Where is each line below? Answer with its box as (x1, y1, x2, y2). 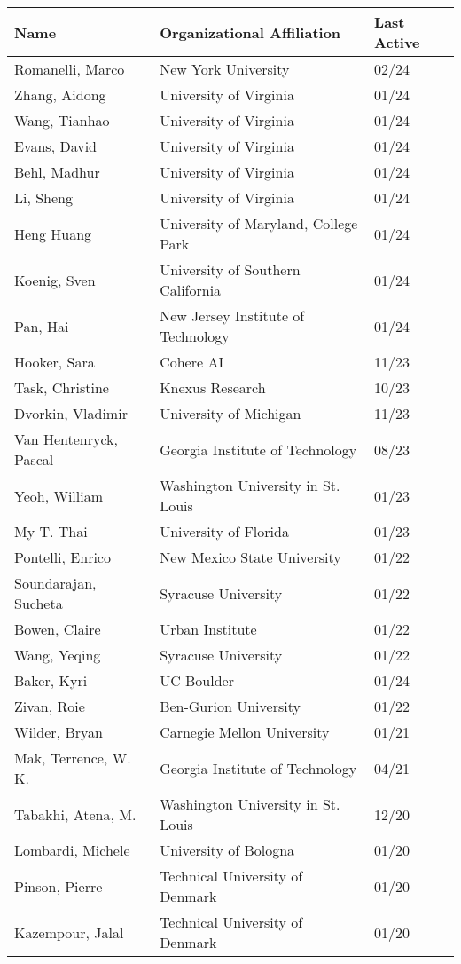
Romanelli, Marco (14, 59, 125, 79)
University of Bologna (160, 840, 295, 860)
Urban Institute (160, 619, 257, 639)
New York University (160, 59, 290, 79)
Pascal (14, 449, 54, 470)
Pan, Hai (14, 315, 69, 336)
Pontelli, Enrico (14, 547, 111, 567)
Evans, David (14, 136, 97, 156)
